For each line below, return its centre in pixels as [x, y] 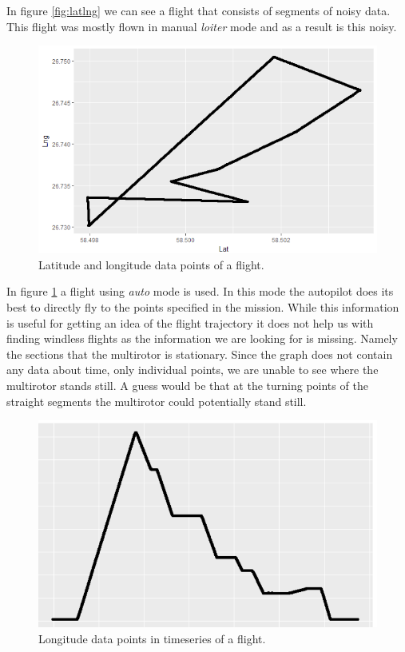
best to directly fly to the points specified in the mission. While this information [203, 307]
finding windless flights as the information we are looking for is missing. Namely [202, 338]
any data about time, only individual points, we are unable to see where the [193, 370]
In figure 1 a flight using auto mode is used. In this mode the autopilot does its [200, 291]
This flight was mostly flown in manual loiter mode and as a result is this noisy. [202, 26]
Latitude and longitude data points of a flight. [151, 264]
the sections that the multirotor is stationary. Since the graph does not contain [200, 354]
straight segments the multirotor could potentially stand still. [157, 401]
